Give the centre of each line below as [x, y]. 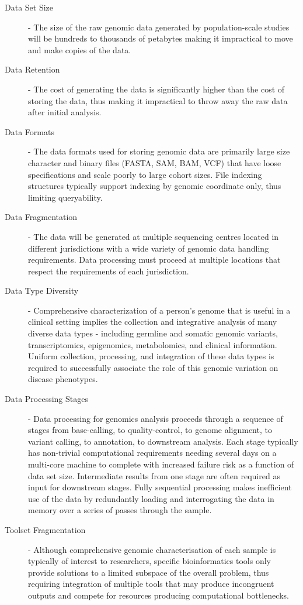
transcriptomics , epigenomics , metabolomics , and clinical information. [153, 344]
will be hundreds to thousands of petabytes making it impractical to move [161, 38]
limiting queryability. [65, 197]
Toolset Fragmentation [45, 529]
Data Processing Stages [46, 399]
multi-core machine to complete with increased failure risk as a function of [161, 464]
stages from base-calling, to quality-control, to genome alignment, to [150, 430]
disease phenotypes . [63, 379]
